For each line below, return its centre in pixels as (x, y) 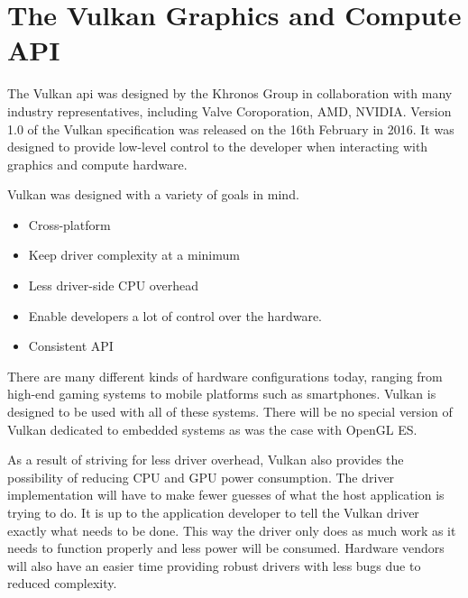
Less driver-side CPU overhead (113, 285)
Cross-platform (69, 224)
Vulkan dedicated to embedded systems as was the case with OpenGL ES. (212, 429)
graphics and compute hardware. (97, 164)
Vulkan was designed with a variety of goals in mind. (153, 194)
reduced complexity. (62, 583)
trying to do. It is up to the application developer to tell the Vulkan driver (213, 512)
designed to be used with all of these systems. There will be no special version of (230, 412)
